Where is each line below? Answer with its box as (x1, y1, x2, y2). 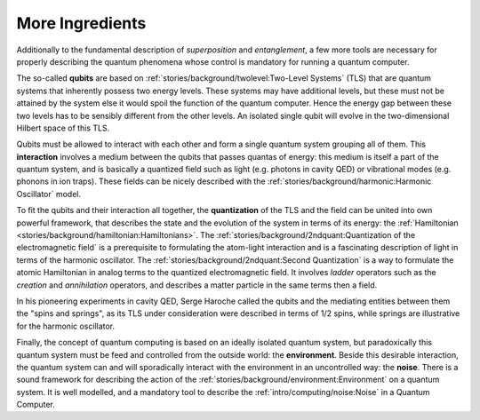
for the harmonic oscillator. (16, 321, 116, 331)
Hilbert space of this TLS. (16, 123, 110, 133)
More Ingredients (16, 13, 147, 33)
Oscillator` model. (16, 188, 82, 199)
